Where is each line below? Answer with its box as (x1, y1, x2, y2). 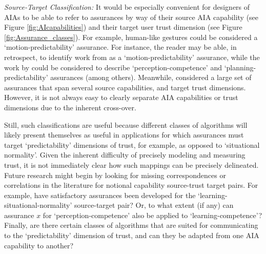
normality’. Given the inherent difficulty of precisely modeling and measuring (4, 149, 245, 160)
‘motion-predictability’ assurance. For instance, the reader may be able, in (4, 42, 237, 52)
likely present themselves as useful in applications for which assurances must (4, 129, 244, 140)
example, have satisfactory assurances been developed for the (4, 189, 196, 200)
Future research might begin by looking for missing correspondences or (4, 169, 226, 180)
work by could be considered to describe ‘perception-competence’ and (4, 62, 222, 72)
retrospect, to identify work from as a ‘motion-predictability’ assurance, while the (4, 51, 260, 62)
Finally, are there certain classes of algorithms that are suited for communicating (4, 220, 258, 230)
